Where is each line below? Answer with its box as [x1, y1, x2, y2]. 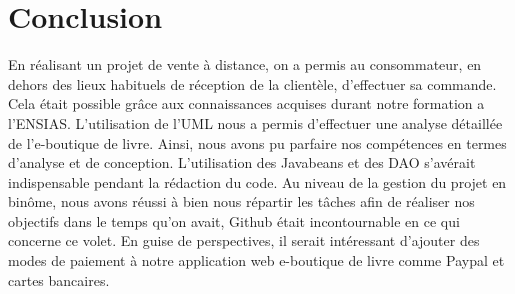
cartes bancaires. [8, 269, 110, 290]
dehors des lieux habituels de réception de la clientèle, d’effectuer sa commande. [8, 73, 497, 94]
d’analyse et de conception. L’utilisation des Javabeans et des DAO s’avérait [8, 152, 476, 173]
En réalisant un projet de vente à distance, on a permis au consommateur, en [8, 54, 482, 75]
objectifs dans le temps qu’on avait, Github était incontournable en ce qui [8, 210, 460, 231]
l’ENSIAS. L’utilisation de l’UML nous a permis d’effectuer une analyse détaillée [8, 112, 503, 133]
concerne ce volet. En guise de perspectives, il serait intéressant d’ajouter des [8, 230, 480, 251]
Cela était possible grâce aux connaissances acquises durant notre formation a [8, 93, 485, 114]
